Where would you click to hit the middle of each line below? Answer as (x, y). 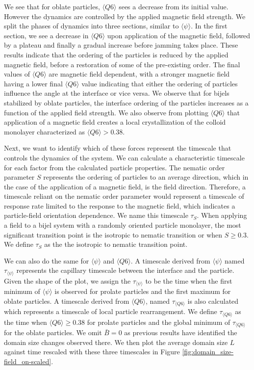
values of (17, 74)
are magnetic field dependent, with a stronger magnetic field (139, 74)
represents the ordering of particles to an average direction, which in (146, 177)
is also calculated (213, 301)
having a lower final (33, 83)
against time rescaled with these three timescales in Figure (92, 352)
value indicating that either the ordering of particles (160, 83)
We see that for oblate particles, (52, 6)
